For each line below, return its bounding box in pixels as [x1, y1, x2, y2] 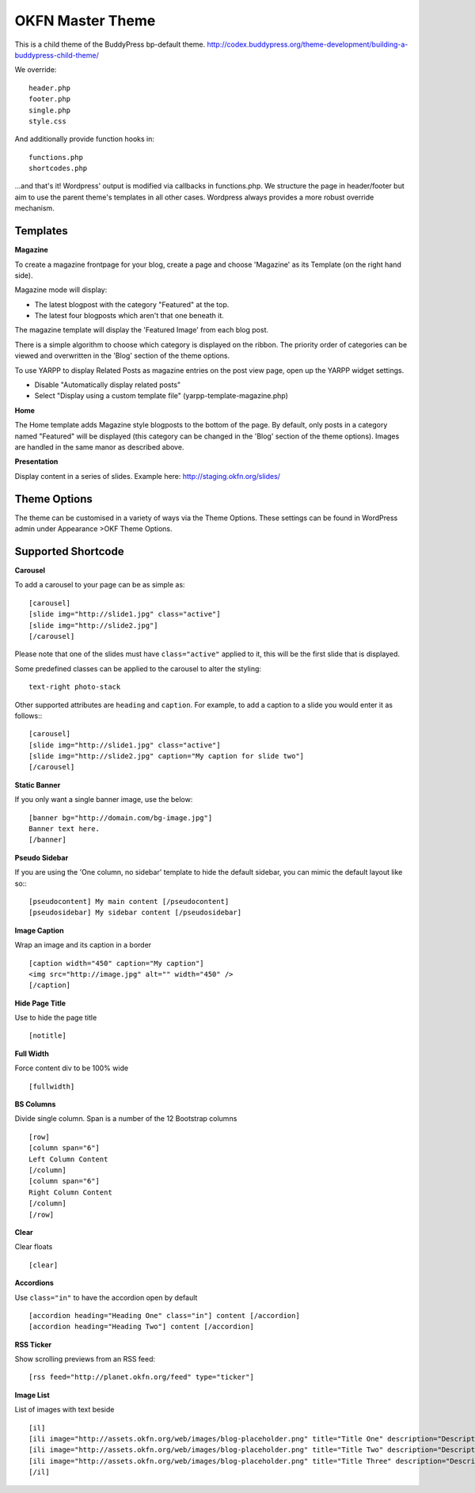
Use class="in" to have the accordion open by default [14, 1293, 198, 1302]
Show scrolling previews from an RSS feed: [14, 1354, 156, 1364]
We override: [14, 65, 57, 74]
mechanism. [14, 203, 55, 213]
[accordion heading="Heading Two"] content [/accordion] [28, 1322, 255, 1332]
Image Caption [14, 925, 64, 935]
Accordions [14, 1278, 55, 1288]
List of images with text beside [14, 1405, 115, 1415]
